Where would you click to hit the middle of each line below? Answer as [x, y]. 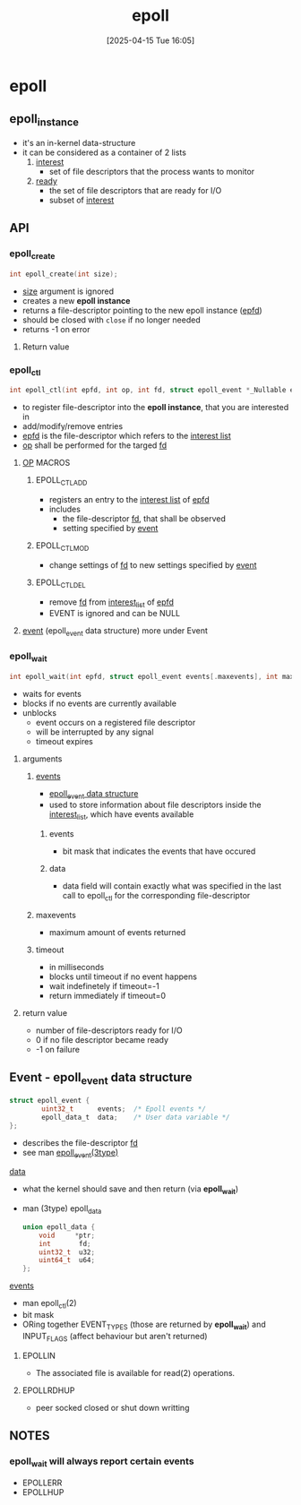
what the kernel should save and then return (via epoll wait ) [130, 1190]
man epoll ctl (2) [50, 1304]
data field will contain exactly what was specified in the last [172, 886]
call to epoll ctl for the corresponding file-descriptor [156, 897]
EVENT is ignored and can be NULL [115, 614]
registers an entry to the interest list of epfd [129, 499]
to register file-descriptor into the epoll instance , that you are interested [155, 408]
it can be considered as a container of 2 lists [104, 152]
